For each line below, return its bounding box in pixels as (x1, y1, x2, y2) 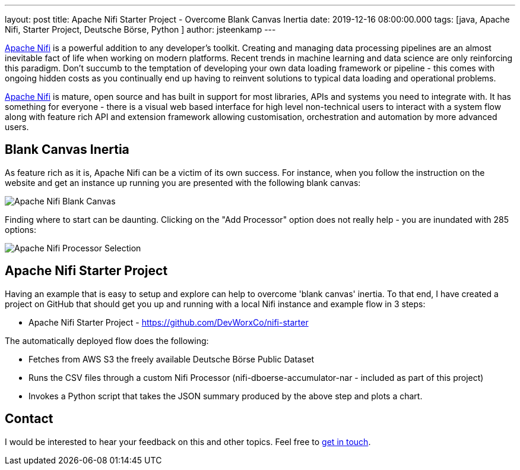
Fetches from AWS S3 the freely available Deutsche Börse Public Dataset (28, 354, 315, 364)
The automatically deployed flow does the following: (5, 335, 209, 346)
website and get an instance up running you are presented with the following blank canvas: (5, 177, 361, 188)
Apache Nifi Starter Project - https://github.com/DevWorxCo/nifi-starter (28, 317, 309, 327)
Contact (5, 411, 53, 427)
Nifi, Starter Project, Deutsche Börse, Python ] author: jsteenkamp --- (5, 24, 276, 34)
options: (5, 224, 37, 235)
